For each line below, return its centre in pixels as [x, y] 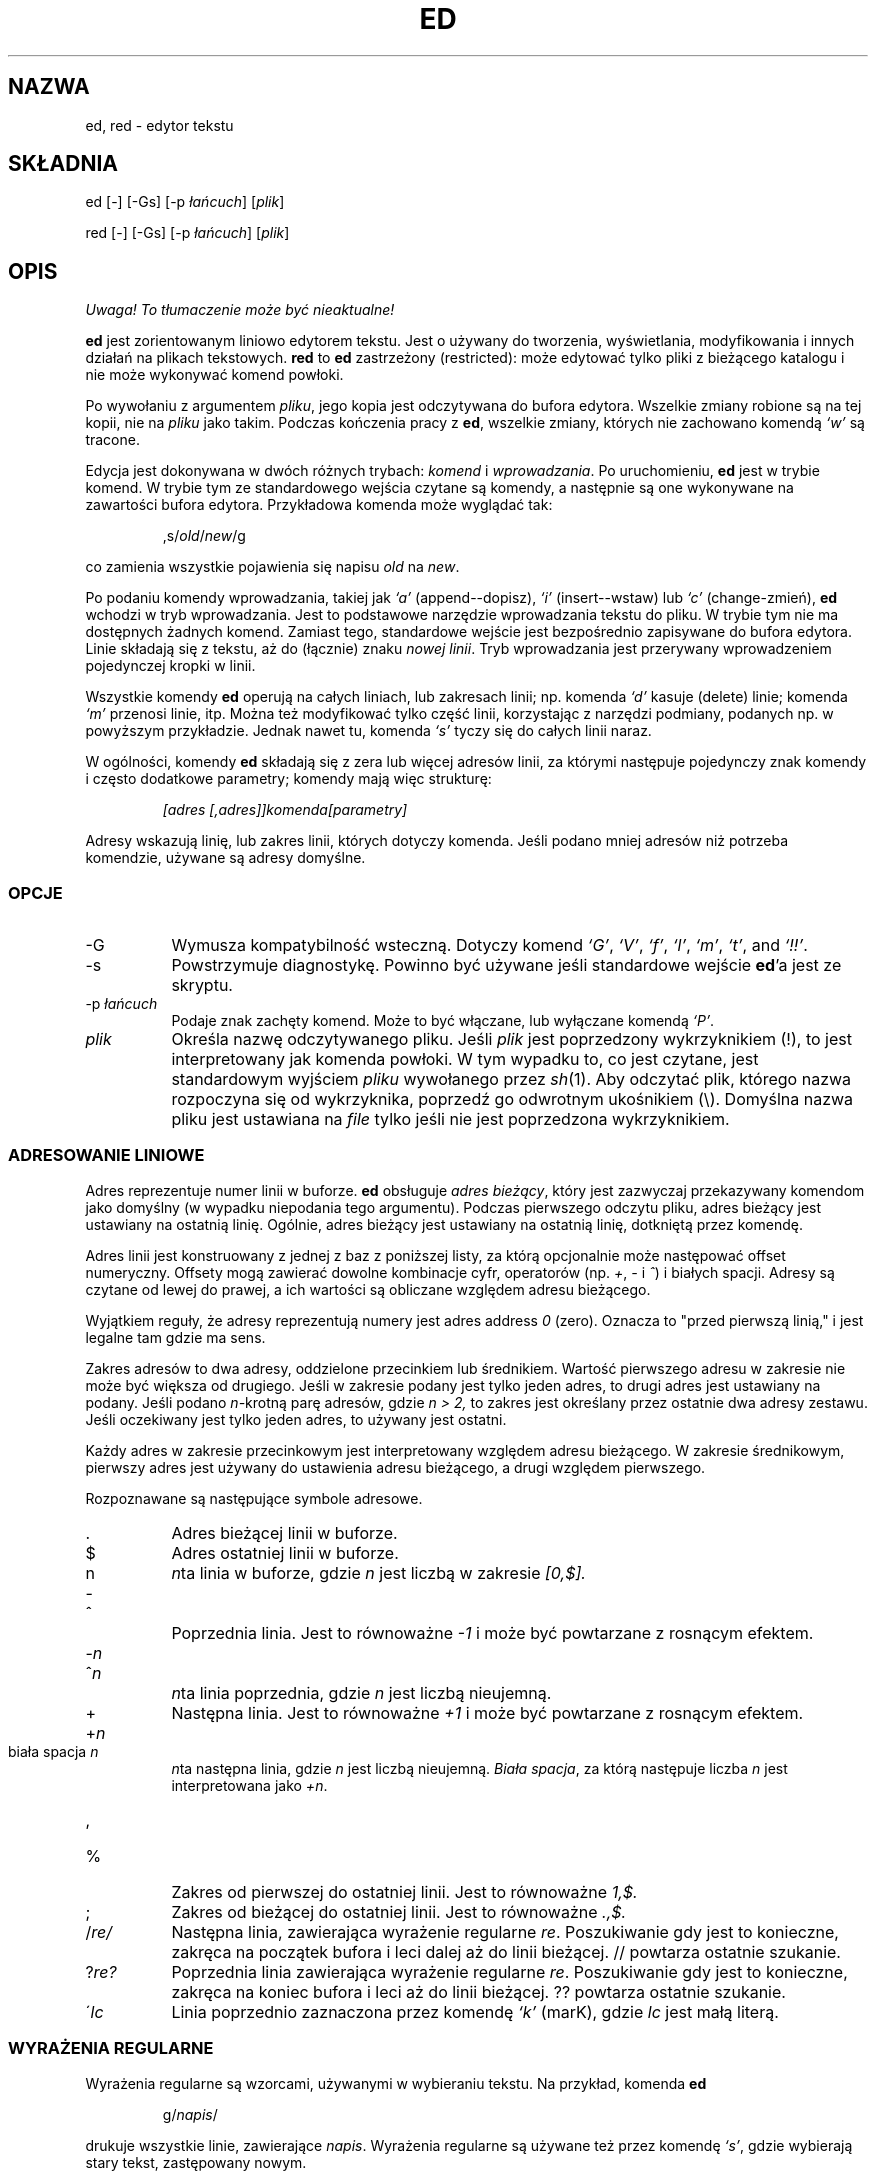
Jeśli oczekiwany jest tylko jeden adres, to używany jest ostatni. [296, 1419]
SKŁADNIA [63, 164]
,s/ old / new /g [204, 536]
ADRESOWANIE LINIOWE [106, 1155]
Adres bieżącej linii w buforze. [284, 1532]
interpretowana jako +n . [249, 1785]
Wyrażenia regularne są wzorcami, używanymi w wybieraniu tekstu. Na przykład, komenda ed [396, 2083]
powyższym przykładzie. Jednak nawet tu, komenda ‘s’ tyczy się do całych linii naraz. [368, 731]
